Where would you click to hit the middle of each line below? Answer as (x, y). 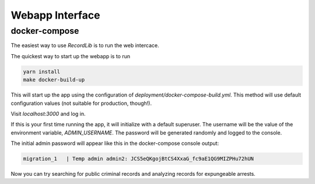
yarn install (42, 72)
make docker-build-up (54, 80)
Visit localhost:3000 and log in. (48, 114)
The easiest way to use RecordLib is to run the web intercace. (85, 45)
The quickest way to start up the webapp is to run (71, 56)
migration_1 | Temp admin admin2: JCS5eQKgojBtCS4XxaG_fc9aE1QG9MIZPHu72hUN (138, 159)
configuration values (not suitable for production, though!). (81, 103)
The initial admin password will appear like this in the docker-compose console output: (115, 143)
